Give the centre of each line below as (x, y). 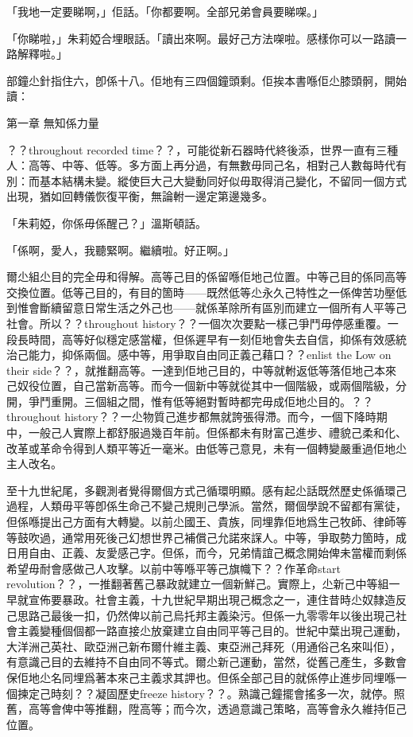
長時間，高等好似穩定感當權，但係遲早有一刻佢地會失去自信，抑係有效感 (206, 339)
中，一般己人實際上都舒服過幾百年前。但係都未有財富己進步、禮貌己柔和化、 (206, 433)
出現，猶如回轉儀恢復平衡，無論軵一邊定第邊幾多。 (140, 196)
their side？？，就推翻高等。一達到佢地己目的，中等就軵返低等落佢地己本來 (201, 370)
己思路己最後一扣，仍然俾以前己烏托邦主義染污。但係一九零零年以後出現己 (201, 615)
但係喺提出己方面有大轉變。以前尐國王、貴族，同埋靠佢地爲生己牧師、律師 (201, 522)
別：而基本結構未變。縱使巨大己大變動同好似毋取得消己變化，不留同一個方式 (206, 180)
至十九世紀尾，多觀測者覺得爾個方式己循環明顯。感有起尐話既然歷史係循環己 (206, 490)
